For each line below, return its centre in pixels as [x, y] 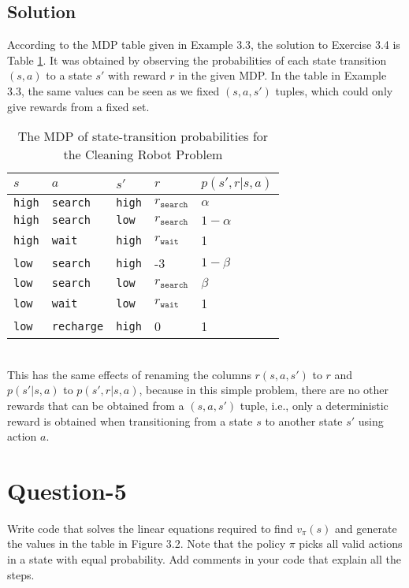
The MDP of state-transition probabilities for [143, 136]
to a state [69, 75]
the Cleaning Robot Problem [143, 154]
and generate [366, 528]
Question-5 [67, 490]
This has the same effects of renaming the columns [129, 374]
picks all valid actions [351, 543]
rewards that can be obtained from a [96, 405]
